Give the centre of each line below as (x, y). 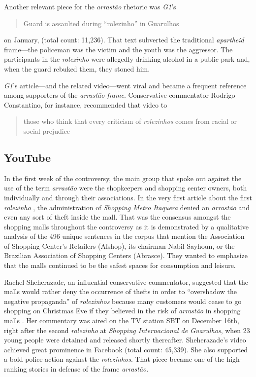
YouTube (28, 157)
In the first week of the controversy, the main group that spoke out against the (123, 178)
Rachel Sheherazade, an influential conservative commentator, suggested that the (126, 282)
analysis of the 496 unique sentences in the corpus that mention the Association (124, 236)
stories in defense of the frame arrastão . (89, 369)
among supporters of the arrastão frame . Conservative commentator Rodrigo (120, 95)
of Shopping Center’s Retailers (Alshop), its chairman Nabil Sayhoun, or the (119, 245)
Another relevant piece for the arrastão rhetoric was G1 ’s (90, 6)
